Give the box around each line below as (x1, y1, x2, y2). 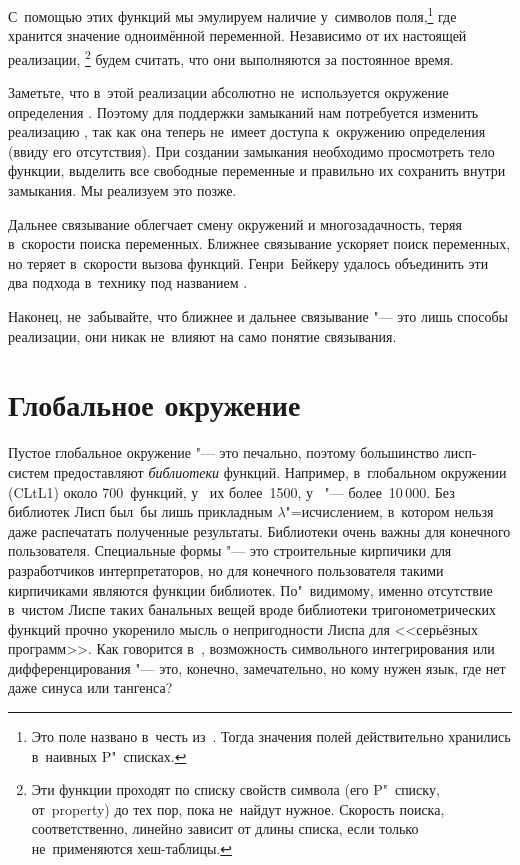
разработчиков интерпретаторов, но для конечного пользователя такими (8, 559, 444, 580)
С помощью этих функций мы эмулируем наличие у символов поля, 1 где (8, 3, 457, 26)
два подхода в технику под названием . (8, 272, 248, 293)
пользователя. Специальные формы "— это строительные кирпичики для (8, 540, 452, 561)
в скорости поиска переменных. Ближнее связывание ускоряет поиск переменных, (8, 233, 511, 254)
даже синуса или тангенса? (8, 677, 173, 698)
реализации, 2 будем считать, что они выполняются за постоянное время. (8, 45, 454, 69)
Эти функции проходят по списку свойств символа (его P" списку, (31, 779, 440, 800)
